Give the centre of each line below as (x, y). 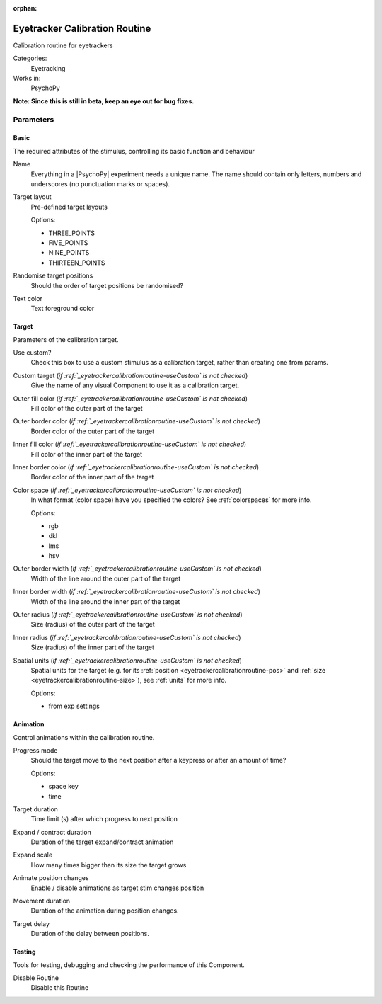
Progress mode (35, 750)
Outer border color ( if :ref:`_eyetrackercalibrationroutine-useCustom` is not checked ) (137, 421)
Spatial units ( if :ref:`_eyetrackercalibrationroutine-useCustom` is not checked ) (127, 660)
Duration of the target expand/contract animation (102, 842)
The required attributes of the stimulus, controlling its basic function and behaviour (134, 151)
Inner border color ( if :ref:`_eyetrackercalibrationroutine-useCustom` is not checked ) (136, 467)
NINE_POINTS (69, 253)
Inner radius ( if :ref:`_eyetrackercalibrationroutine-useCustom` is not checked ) (127, 637)
